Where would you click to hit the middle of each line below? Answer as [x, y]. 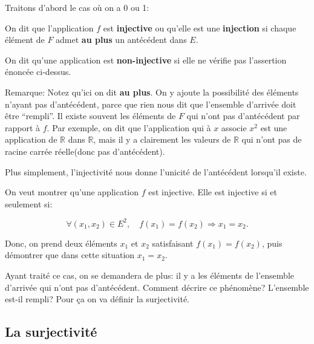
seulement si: [29, 203]
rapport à [23, 127]
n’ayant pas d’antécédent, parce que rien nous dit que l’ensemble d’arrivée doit [151, 104]
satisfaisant [173, 243]
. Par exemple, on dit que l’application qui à [129, 127]
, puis [272, 243]
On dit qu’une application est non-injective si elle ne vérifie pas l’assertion [146, 60]
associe [234, 127]
